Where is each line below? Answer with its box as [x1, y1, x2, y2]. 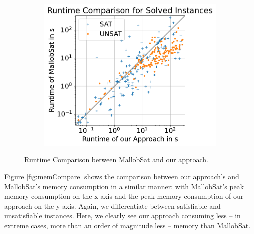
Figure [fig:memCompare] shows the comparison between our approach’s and [4, 171, 239, 181]
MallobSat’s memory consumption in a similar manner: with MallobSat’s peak [4, 181, 244, 191]
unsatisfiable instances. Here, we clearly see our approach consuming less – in [4, 210, 241, 221]
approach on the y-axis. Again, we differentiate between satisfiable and [4, 200, 221, 211]
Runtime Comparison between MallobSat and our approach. [24, 154, 208, 165]
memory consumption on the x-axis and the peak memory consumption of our [4, 191, 244, 201]
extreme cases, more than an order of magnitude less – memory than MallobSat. [4, 220, 251, 230]
